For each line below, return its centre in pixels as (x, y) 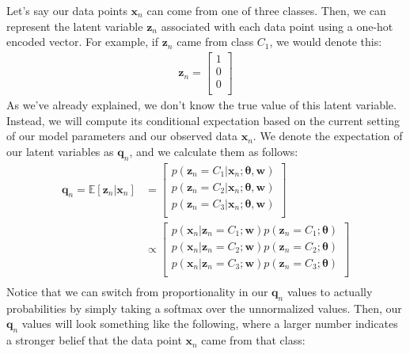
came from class (215, 42)
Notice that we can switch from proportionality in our (137, 291)
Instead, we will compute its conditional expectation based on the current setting (203, 120)
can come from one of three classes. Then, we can (266, 10)
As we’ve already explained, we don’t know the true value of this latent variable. (201, 104)
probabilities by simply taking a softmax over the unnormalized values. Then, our (204, 308)
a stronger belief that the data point (94, 340)
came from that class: (253, 340)
